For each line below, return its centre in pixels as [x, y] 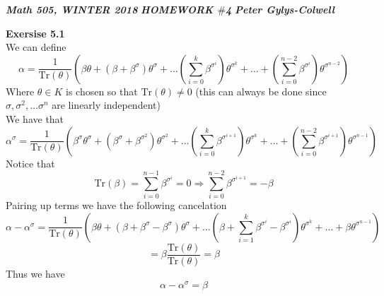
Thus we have [35, 273]
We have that [35, 118]
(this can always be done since [261, 91]
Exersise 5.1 [35, 33]
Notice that [30, 163]
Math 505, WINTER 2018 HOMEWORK [110, 9]
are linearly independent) [106, 105]
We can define [36, 47]
